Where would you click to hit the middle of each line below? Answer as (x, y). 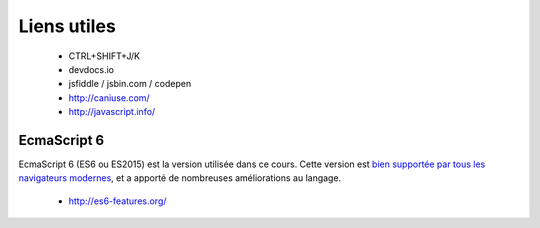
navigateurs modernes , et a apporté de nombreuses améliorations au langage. (180, 178)
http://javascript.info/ (112, 112)
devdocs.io (91, 69)
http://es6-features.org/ (117, 201)
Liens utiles (67, 26)
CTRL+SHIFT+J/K (104, 56)
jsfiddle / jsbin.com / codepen (130, 84)
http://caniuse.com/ (109, 97)
